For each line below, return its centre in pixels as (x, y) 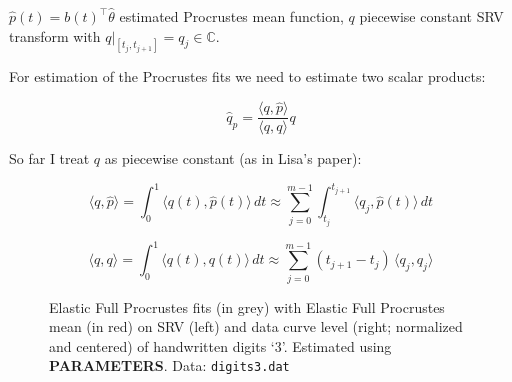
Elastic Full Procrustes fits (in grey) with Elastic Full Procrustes (247, 306)
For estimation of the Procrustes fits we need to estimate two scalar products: (247, 76)
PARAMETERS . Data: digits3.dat (169, 365)
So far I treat (49, 158)
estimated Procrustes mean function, (231, 16)
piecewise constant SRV (431, 16)
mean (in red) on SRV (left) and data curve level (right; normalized (256, 326)
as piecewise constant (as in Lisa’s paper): (233, 158)
